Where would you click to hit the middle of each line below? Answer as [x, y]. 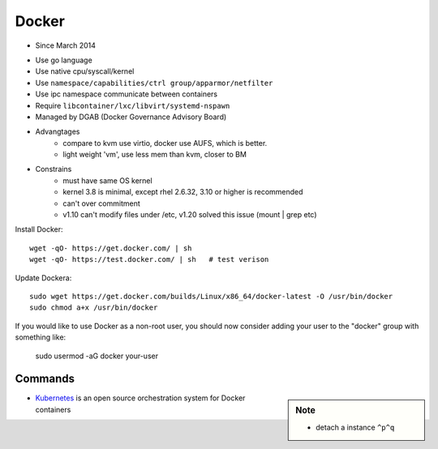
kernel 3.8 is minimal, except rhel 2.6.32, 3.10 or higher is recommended [183, 192]
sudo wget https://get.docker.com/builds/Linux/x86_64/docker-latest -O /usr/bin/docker [211, 296]
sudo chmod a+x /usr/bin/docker [94, 308]
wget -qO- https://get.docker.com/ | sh [111, 248]
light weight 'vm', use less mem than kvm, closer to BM [155, 155]
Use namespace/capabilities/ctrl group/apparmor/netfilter [154, 83]
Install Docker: [39, 229]
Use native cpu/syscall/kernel [85, 71]
